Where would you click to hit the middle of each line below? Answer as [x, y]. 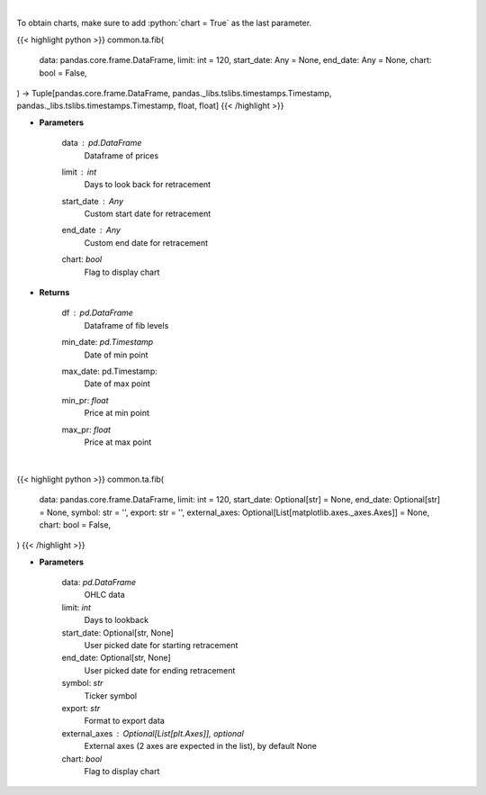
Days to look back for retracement [148, 185]
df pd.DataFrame [98, 313]
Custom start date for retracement [148, 214]
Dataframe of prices [121, 155]
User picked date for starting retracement [161, 646]
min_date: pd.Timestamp [108, 342]
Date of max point [117, 384]
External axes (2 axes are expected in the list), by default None [200, 746]
